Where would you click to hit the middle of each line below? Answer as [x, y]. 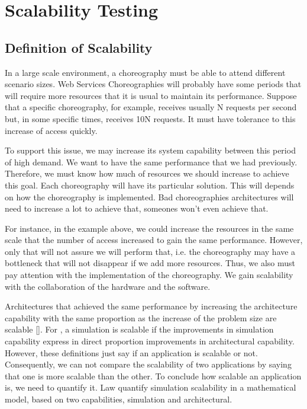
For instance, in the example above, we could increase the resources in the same [149, 228]
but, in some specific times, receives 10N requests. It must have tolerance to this [150, 118]
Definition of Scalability [79, 47]
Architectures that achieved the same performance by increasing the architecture [151, 306]
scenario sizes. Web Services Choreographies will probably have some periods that [153, 84]
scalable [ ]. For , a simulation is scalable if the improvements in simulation [139, 329]
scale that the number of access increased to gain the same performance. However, [154, 240]
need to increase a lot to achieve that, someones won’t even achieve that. [137, 208]
